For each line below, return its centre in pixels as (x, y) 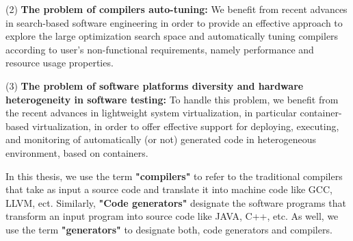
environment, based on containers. (77, 152)
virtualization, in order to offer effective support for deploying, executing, (185, 126)
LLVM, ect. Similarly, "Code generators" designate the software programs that (176, 202)
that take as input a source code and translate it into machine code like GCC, (169, 189)
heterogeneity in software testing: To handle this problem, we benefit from (172, 99)
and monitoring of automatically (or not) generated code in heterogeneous (161, 139)
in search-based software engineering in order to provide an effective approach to (174, 22)
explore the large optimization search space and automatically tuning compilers (172, 36)
